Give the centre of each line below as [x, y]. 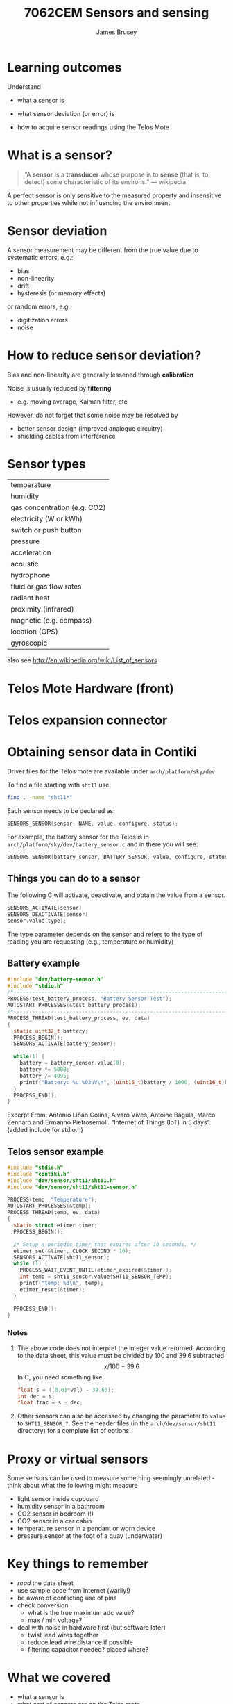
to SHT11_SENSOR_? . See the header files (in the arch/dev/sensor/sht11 [116, 1423]
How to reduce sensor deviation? [104, 355]
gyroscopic [29, 643]
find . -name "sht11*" [40, 797]
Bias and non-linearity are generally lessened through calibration [101, 375]
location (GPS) [35, 632]
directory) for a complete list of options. [74, 1431]
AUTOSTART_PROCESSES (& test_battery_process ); [74, 1006]
